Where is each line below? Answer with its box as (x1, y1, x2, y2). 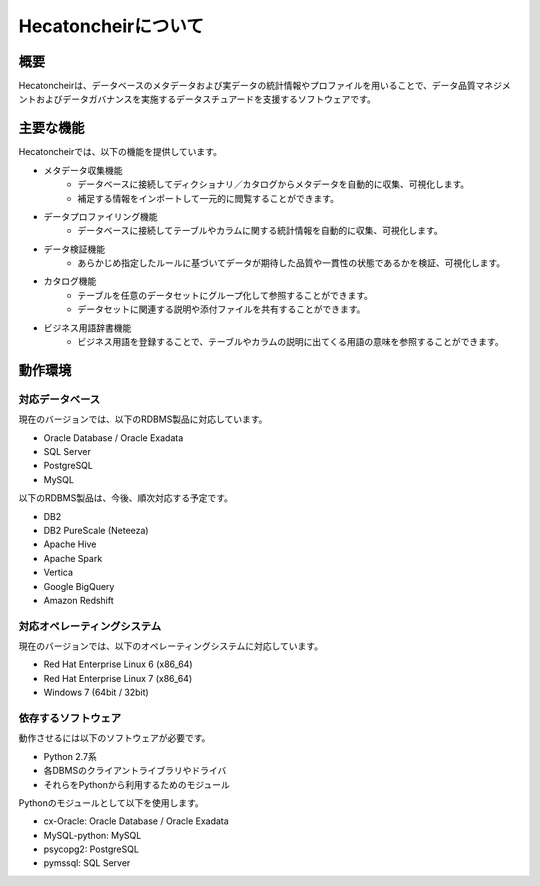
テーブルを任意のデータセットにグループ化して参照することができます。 (77, 289, 374, 301)
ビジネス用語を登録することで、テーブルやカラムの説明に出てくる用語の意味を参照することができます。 (77, 336, 504, 348)
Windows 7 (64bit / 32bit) (43, 686, 149, 699)
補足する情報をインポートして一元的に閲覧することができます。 (77, 192, 340, 204)
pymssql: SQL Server (43, 857, 131, 869)
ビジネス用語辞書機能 (43, 321, 132, 334)
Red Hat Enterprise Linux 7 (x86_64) (43, 672, 193, 684)
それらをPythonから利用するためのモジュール (43, 778, 230, 790)
